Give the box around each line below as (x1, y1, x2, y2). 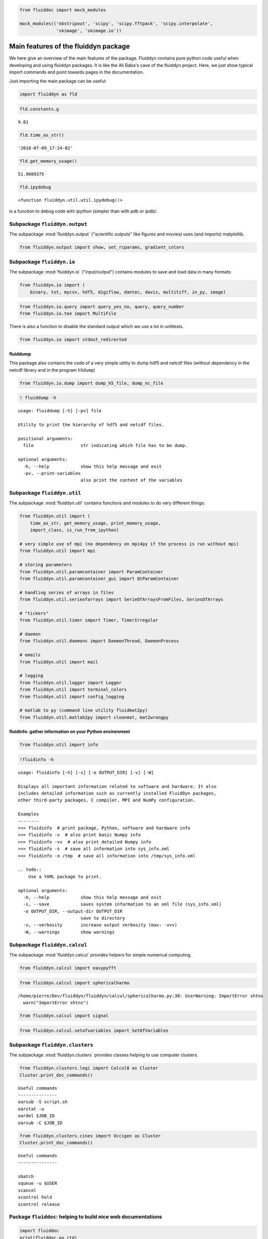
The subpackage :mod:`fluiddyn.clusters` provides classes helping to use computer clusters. (9, 1052, 199, 1058)
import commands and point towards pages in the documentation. (9, 69, 144, 75)
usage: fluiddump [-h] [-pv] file (18, 408, 102, 414)
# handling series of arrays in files (19, 590, 114, 595)
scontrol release (18, 1201, 60, 1207)
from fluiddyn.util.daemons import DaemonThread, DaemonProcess (19, 638, 179, 644)
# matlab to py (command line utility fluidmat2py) (19, 708, 148, 713)
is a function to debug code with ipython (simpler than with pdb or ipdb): (9, 208, 158, 214)
